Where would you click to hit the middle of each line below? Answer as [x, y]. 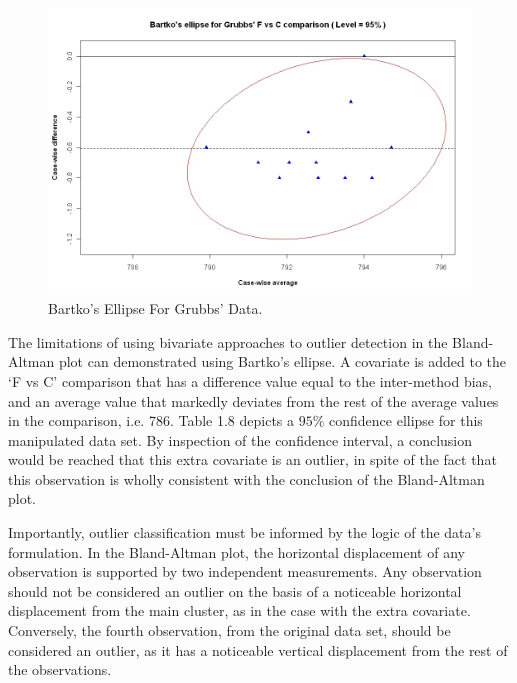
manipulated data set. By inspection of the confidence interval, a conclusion [240, 439]
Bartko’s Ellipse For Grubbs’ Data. [155, 308]
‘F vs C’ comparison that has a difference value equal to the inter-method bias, [250, 380]
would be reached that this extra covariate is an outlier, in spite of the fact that [252, 459]
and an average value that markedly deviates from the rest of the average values [253, 400]
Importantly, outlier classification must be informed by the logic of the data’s [244, 532]
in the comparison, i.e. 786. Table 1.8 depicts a [151, 420]
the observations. [60, 669]
